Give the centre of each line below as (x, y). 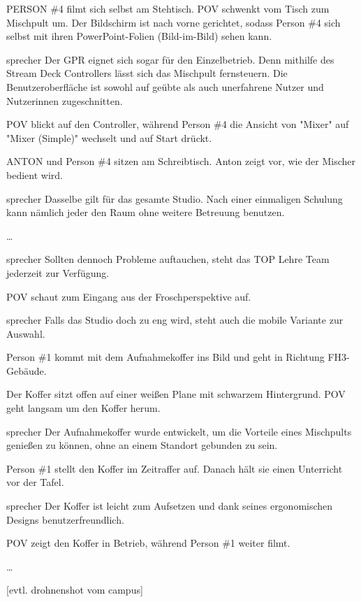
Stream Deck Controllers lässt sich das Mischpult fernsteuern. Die (147, 73)
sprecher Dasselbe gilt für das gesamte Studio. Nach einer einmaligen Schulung (175, 198)
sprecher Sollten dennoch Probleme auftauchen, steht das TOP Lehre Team (168, 259)
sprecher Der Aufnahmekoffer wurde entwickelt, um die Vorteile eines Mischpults (179, 431)
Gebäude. (27, 370)
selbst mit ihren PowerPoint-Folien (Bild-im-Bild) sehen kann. (139, 36)
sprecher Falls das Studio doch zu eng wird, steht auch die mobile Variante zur (175, 320)
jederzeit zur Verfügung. (58, 272)
